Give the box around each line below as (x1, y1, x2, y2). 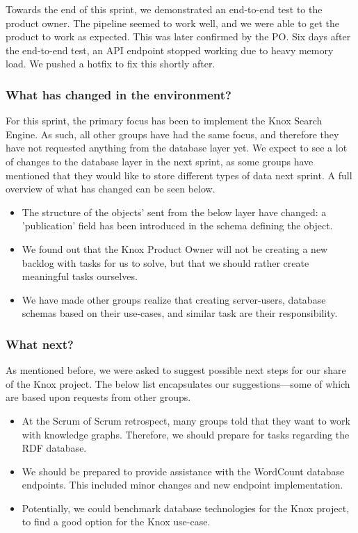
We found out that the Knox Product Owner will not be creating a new (22, 241, 328, 256)
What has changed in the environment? (6, 85, 231, 103)
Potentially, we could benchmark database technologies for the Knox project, (22, 500, 350, 515)
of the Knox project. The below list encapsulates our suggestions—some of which (6, 376, 350, 391)
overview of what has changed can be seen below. (6, 181, 215, 196)
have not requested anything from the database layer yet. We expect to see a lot (6, 140, 348, 155)
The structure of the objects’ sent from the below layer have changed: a (22, 204, 327, 219)
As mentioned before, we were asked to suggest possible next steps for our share (6, 363, 346, 377)
